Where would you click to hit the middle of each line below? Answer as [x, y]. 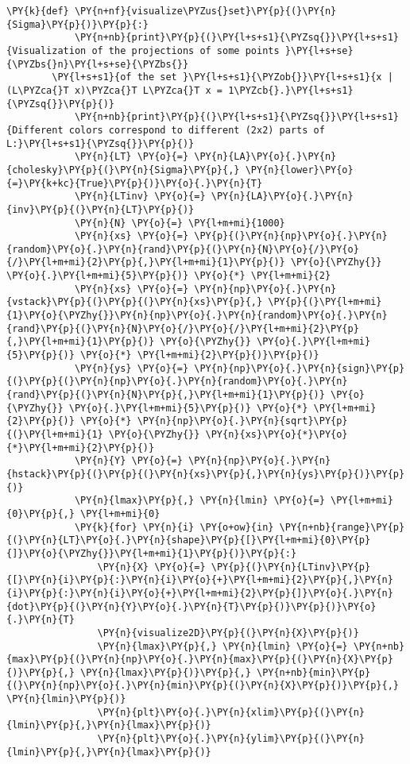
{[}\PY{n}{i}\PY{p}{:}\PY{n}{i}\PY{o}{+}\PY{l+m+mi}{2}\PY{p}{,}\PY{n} [200, 580]
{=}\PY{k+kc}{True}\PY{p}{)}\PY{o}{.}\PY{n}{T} [135, 183]
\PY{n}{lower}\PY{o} [299, 170]
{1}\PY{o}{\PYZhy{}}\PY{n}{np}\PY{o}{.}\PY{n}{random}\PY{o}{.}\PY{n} [197, 316]
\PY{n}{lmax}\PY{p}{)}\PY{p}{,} [166, 672]
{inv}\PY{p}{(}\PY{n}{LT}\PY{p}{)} [101, 209]
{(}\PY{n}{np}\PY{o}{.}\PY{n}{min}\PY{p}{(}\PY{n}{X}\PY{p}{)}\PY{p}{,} [203, 686]
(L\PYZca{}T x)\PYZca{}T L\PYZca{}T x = [115, 90]
